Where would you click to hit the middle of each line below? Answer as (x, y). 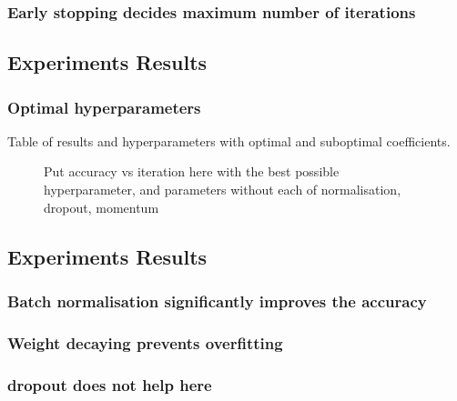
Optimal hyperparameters (104, 107)
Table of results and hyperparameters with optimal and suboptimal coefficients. (229, 140)
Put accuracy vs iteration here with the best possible (192, 171)
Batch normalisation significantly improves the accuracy (217, 301)
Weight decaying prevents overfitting (145, 342)
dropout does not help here (110, 384)
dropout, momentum (102, 207)
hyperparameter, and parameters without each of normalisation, (223, 190)
